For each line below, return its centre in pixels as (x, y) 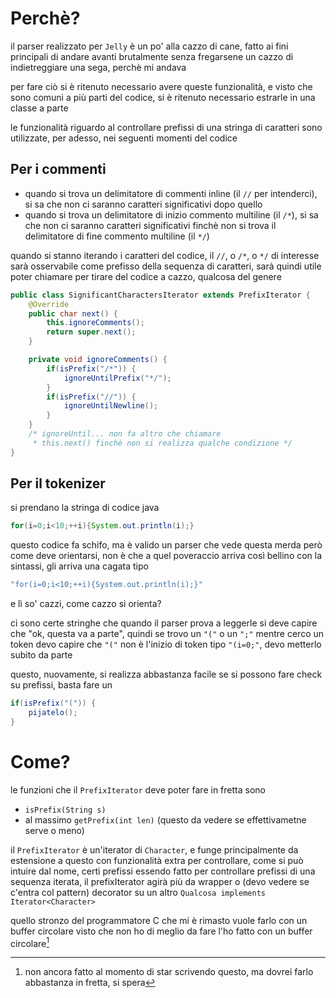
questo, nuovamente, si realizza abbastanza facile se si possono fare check (166, 674)
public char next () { (73, 313)
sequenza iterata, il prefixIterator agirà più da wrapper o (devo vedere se (160, 881)
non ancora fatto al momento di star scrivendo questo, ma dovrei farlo (169, 972)
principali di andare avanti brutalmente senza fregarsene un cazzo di (152, 56)
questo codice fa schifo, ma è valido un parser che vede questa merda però (166, 545)
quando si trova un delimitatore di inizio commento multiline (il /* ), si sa (171, 214)
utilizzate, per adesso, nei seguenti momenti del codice (124, 138)
